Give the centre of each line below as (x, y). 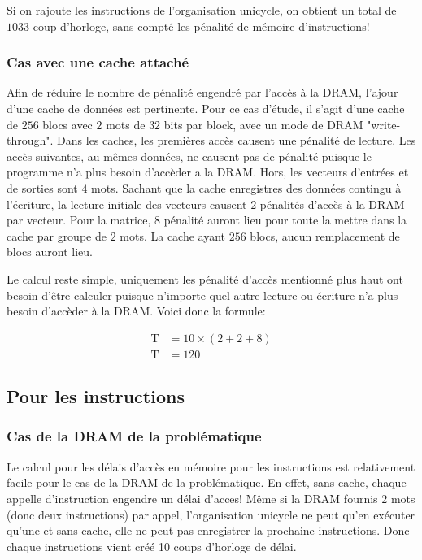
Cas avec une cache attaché (98, 62)
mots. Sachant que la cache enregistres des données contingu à (246, 187)
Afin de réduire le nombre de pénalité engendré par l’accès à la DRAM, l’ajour (202, 92)
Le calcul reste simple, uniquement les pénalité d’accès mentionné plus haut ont (205, 278)
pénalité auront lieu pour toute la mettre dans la (285, 220)
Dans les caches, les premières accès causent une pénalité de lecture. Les (237, 140)
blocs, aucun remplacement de (325, 235)
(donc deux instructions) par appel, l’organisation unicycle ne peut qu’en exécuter (211, 514)
